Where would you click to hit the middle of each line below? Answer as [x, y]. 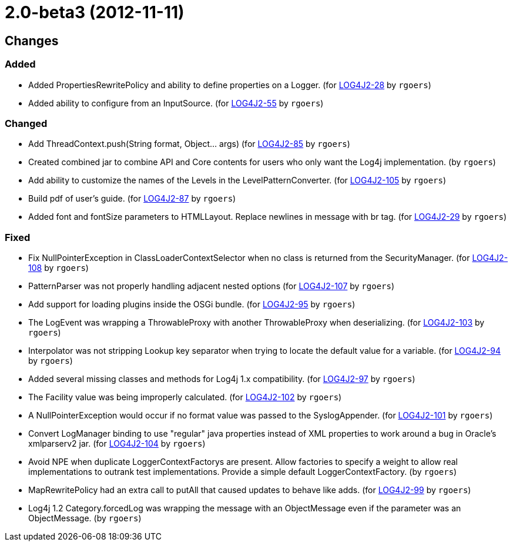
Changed [26, 123]
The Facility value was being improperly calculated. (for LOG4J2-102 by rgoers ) [185, 397]
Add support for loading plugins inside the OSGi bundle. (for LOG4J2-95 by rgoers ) [192, 304]
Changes [32, 41]
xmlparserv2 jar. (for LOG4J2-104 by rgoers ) [117, 444]
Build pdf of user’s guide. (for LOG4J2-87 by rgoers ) [132, 199]
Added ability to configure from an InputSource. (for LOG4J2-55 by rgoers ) [176, 103]
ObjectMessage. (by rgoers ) [85, 518]
